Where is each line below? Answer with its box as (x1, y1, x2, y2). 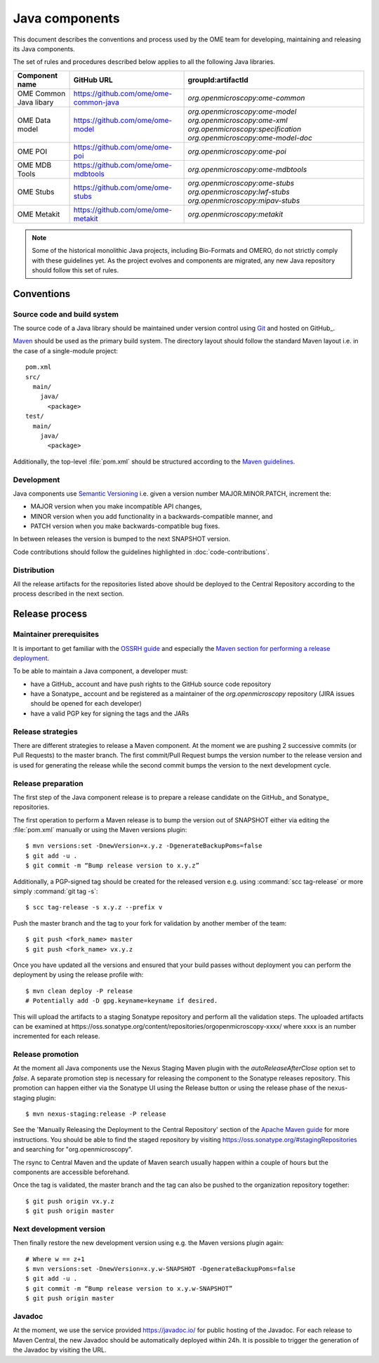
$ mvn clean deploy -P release (25, 987, 133, 995)
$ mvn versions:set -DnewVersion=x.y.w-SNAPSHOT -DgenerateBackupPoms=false (25, 1265, 296, 1273)
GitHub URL (73, 74, 114, 84)
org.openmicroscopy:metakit (187, 209, 284, 219)
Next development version (13, 1224, 105, 1234)
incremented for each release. (13, 1032, 100, 1041)
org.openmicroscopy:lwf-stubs (187, 187, 291, 197)
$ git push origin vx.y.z (25, 1197, 115, 1205)
